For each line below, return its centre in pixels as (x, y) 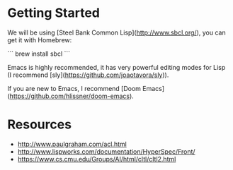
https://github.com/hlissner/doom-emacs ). (72, 96)
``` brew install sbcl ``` (39, 54)
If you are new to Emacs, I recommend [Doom (74, 88)
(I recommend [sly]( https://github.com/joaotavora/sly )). (88, 75)
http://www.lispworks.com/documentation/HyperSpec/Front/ (107, 151)
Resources (40, 125)
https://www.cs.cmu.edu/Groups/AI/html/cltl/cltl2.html (97, 159)
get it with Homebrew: (40, 40)
